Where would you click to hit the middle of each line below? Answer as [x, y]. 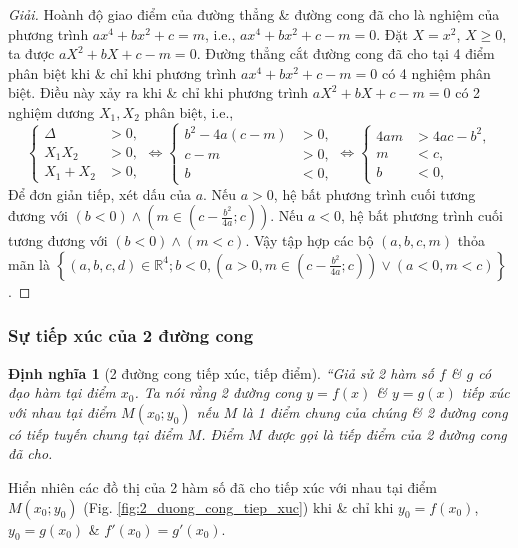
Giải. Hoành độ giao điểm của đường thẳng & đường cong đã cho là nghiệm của [254, 14]
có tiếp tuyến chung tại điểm [95, 433]
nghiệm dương [51, 111]
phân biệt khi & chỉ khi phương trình [122, 72]
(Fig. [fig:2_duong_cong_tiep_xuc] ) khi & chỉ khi [238, 506]
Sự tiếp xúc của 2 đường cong [131, 335]
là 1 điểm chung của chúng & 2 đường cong [375, 411]
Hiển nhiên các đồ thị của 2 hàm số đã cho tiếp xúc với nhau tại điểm [223, 487]
